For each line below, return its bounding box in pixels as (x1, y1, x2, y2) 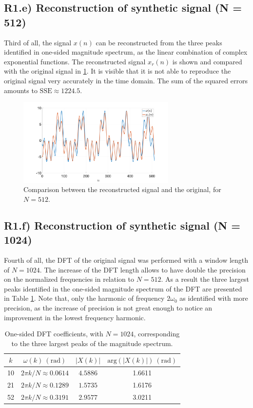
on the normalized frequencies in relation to (4, 274, 134, 284)
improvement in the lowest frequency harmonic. (4, 312, 146, 322)
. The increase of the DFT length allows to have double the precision (39, 264, 246, 274)
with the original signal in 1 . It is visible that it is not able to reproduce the (4, 66, 231, 76)
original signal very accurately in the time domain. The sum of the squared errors (4, 75, 248, 85)
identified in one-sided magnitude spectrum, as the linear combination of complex (4, 47, 248, 57)
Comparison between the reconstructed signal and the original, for (23, 184, 221, 194)
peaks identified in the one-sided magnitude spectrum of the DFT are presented (4, 283, 242, 293)
